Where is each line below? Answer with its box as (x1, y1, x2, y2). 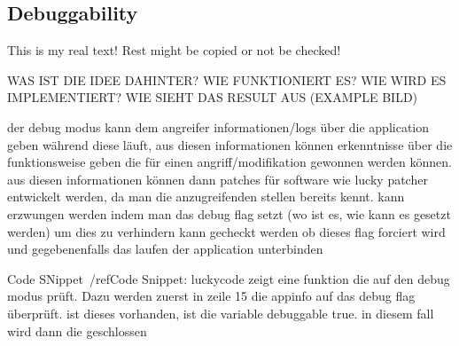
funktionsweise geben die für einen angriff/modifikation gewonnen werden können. (7, 153, 452, 171)
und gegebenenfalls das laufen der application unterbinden (7, 240, 323, 258)
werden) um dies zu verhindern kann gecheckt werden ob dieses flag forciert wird (7, 222, 446, 240)
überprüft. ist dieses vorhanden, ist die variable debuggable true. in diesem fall (7, 303, 434, 322)
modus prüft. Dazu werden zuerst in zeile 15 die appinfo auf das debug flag (7, 287, 416, 305)
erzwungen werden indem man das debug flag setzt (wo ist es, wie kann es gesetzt (7, 204, 451, 223)
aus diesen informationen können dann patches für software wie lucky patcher (7, 169, 428, 188)
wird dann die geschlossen (7, 321, 147, 340)
